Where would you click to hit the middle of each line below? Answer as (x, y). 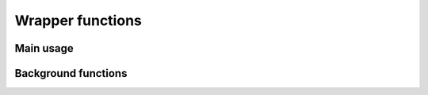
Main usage (44, 48)
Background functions (71, 73)
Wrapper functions (78, 20)
